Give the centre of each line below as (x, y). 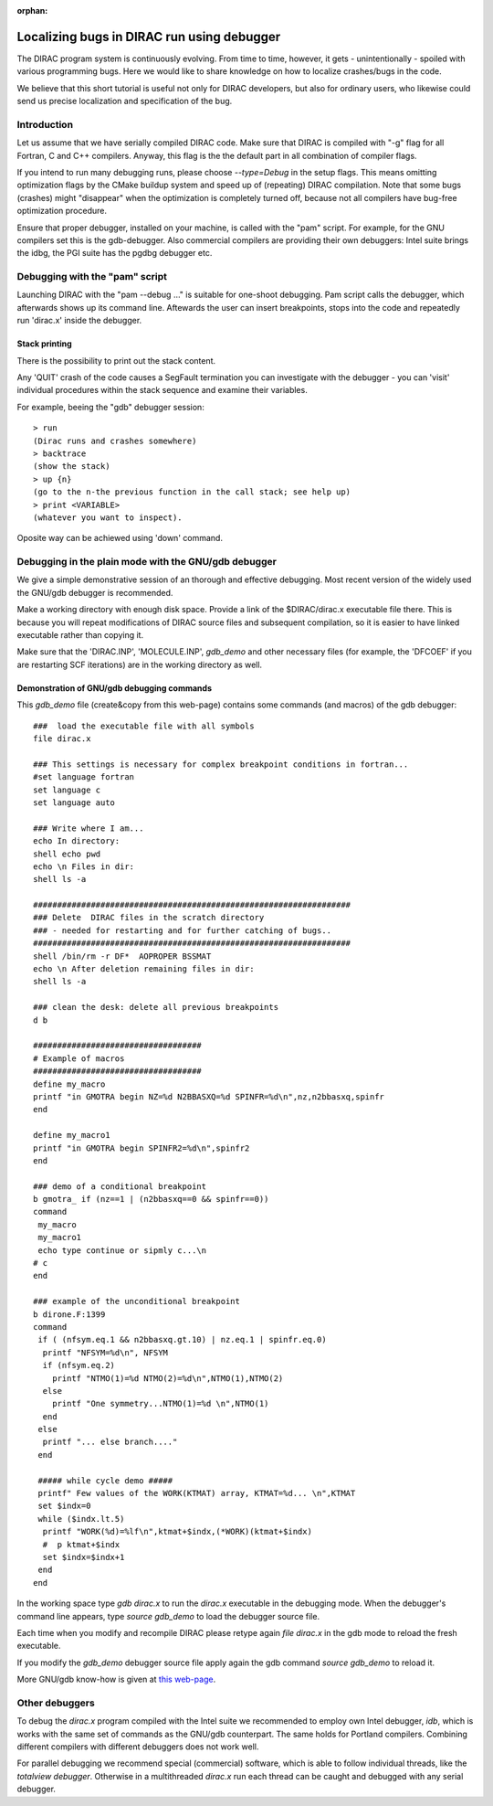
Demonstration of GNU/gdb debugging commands (114, 688)
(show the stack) (72, 467)
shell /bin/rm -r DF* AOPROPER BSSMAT (122, 956)
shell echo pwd (67, 854)
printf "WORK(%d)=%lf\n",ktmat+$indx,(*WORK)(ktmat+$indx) (177, 1532)
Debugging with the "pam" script (92, 277)
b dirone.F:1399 (69, 1314)
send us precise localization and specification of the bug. (125, 101)
